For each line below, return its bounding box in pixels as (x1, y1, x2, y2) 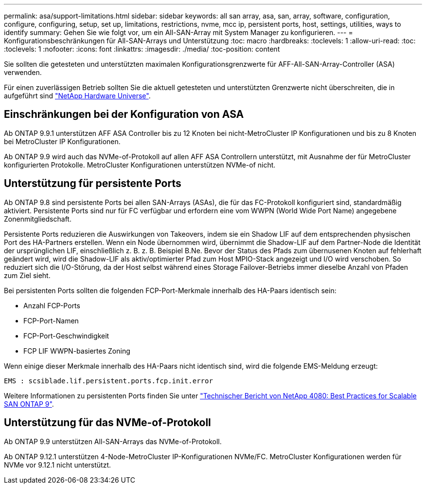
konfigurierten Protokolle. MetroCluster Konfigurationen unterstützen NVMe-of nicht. (4, 160, 276, 169)
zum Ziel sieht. (4, 271, 51, 280)
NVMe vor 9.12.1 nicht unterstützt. (4, 460, 111, 469)
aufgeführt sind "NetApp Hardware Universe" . (4, 92, 151, 100)
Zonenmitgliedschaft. (4, 214, 71, 223)
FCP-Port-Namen (23, 316, 79, 325)
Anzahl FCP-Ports (23, 301, 80, 310)
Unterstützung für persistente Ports (4, 177, 181, 190)
